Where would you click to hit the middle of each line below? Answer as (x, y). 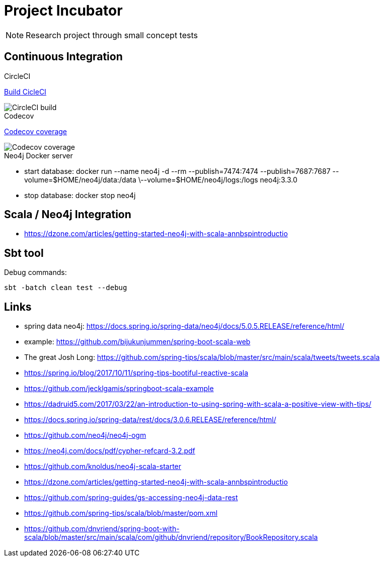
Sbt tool (24, 253)
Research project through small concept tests (112, 35)
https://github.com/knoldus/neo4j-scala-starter (103, 466)
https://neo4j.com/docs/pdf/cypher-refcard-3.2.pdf (110, 451)
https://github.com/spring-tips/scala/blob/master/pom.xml (121, 513)
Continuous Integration (63, 57)
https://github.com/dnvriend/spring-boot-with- (102, 529)
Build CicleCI (25, 91)
